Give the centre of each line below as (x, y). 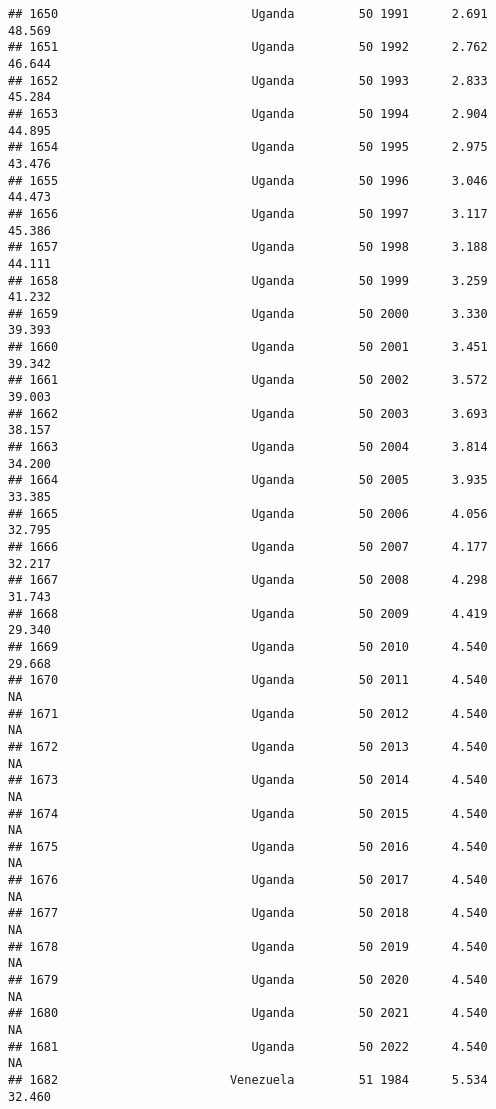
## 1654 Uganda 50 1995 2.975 (248, 147)
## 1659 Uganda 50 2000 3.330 (248, 313)
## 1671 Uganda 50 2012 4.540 (248, 713)
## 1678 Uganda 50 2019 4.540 (248, 946)
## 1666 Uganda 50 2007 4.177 (248, 547)
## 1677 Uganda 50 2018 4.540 (248, 913)
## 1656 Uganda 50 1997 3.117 (248, 213)
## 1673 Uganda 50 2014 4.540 (248, 780)
